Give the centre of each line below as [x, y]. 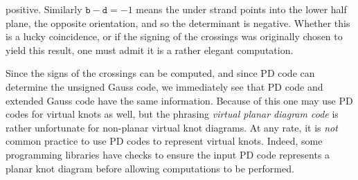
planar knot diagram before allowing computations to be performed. [150, 168]
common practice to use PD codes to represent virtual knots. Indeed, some [164, 141]
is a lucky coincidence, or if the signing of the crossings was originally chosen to [174, 36]
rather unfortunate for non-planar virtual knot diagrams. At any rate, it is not [172, 127]
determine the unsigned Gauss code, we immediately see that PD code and [164, 86]
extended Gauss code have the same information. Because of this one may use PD [179, 100]
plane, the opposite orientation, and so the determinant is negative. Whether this [178, 22]
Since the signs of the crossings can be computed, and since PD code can [160, 73]
